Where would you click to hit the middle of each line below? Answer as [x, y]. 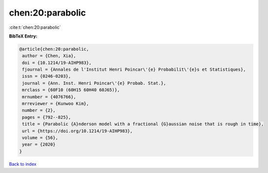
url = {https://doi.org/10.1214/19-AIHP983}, [77, 131]
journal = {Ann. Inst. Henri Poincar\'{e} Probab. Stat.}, [94, 83]
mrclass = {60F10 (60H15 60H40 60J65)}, [71, 90]
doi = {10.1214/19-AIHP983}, [57, 63]
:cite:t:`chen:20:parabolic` [35, 27]
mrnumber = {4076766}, [49, 97]
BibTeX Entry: [23, 36]
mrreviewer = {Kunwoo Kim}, [56, 104]
